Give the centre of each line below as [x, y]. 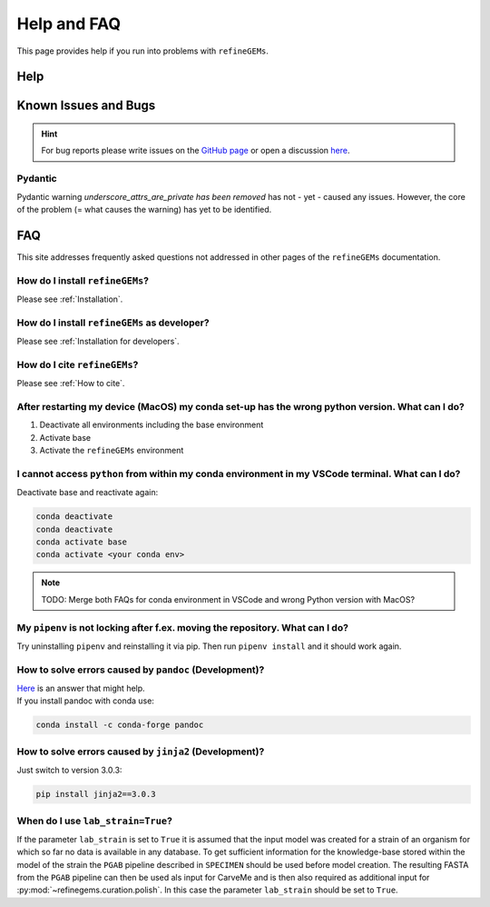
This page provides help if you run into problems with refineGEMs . [143, 51]
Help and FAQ [69, 24]
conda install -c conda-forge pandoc [120, 725]
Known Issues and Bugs [86, 106]
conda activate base [81, 542]
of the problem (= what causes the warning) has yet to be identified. [144, 209]
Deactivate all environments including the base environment [152, 425]
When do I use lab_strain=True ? [94, 821]
